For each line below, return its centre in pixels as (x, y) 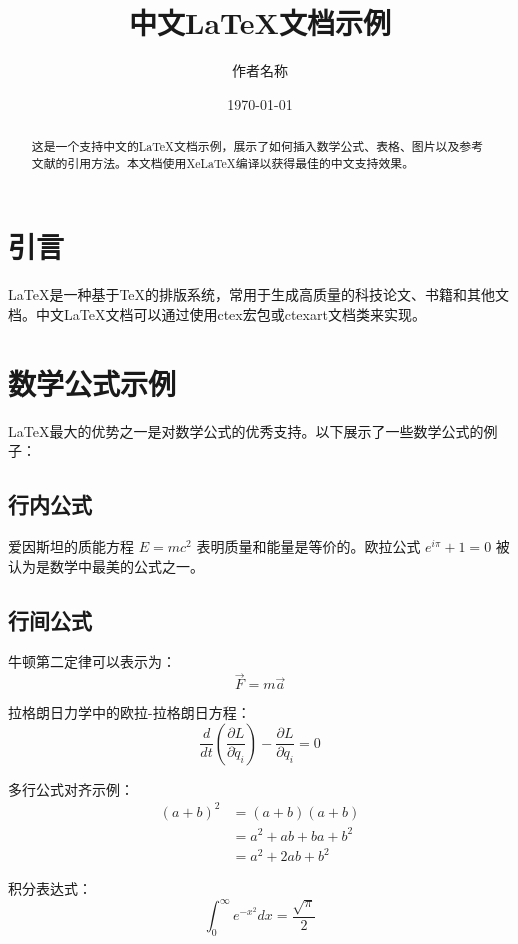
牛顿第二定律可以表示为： (92, 661)
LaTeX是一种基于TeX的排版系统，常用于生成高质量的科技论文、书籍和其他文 (259, 294)
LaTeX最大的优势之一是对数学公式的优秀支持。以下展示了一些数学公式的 (246, 430)
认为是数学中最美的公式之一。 (106, 565)
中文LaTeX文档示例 (260, 22)
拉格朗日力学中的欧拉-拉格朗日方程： (129, 712)
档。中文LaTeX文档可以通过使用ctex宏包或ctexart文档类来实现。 (217, 313)
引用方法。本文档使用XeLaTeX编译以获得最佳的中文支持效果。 (241, 162)
